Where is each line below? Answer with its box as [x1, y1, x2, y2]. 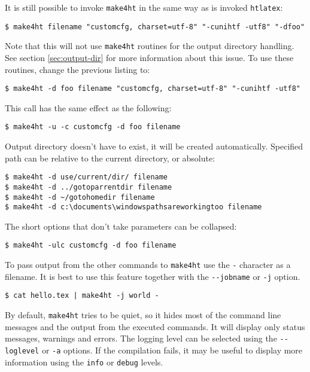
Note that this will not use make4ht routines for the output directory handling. [5, 39, 294, 52]
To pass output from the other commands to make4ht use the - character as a [5, 258, 291, 271]
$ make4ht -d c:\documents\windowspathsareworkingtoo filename [5, 203, 262, 212]
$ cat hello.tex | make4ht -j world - [5, 291, 159, 300]
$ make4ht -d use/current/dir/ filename [5, 173, 168, 182]
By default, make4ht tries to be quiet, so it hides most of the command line [5, 309, 281, 321]
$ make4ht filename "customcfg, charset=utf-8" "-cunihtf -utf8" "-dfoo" [5, 22, 305, 31]
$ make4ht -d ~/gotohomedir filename [5, 193, 155, 202]
